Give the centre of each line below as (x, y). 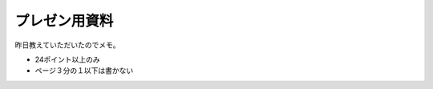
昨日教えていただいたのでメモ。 (67, 45)
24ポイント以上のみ (67, 59)
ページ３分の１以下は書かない (84, 71)
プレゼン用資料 (64, 21)
